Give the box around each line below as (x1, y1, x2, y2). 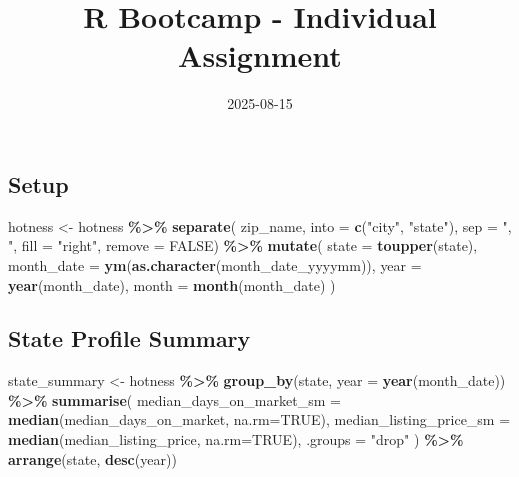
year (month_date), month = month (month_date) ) (8, 274, 336, 295)
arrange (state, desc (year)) (8, 448, 177, 469)
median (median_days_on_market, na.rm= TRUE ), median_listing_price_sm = (8, 409, 511, 430)
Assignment (178, 35, 342, 76)
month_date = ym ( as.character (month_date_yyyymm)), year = (8, 254, 422, 275)
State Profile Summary (8, 323, 251, 354)
